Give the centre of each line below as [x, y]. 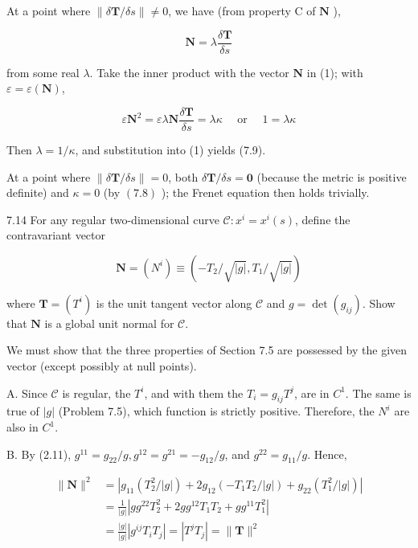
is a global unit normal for [109, 323]
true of [23, 411]
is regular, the [96, 393]
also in [23, 427]
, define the [323, 219]
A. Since [27, 393]
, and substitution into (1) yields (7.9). [170, 149]
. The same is [378, 393]
